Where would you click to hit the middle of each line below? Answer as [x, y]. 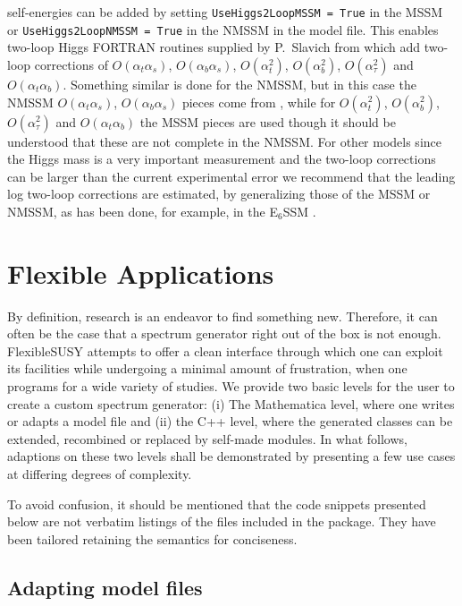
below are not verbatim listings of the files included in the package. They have [222, 521]
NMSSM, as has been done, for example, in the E [143, 211]
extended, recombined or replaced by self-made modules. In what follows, [207, 438]
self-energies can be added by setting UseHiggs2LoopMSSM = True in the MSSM [225, 12]
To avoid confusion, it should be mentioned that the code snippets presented [217, 504]
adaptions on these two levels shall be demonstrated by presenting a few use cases [231, 456]
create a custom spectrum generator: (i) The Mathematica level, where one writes [231, 403]
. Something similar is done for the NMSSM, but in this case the [239, 84]
